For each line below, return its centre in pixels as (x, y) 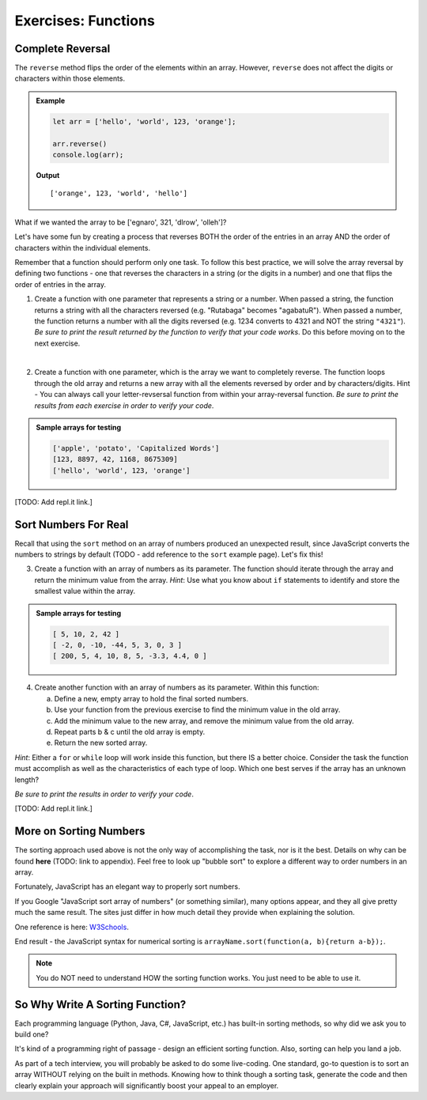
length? (27, 780)
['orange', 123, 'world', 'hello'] (119, 193)
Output (48, 175)
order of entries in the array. (60, 284)
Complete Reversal (62, 49)
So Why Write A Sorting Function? (100, 1004)
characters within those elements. (70, 78)
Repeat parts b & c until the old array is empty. (130, 731)
